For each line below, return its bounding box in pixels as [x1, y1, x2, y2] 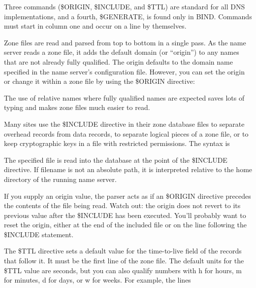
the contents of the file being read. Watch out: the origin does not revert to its [4, 200, 241, 211]
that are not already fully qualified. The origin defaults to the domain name [4, 56, 233, 67]
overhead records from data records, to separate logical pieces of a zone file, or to [4, 128, 249, 139]
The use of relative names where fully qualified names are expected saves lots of [4, 92, 245, 103]
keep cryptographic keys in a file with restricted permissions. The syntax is [4, 138, 230, 148]
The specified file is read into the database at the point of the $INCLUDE [4, 154, 227, 165]
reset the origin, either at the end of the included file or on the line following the [4, 219, 247, 230]
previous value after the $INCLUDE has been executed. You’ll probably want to [4, 210, 246, 220]
